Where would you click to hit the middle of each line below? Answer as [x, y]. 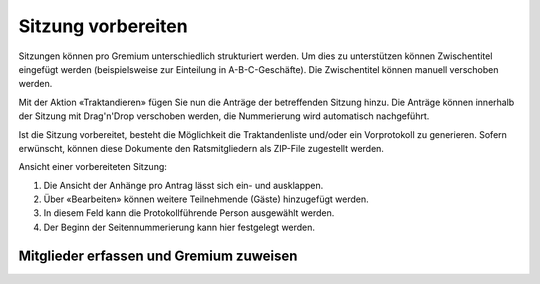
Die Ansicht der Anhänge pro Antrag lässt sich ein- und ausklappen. [183, 185]
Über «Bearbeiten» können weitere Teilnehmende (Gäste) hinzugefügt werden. [206, 199]
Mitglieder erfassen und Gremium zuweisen [158, 255]
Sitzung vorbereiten [103, 26]
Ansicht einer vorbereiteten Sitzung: [92, 167]
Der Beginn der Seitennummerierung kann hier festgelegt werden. [179, 227]
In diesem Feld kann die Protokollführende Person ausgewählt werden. [189, 213]
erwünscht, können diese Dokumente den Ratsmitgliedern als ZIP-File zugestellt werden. [201, 148]
